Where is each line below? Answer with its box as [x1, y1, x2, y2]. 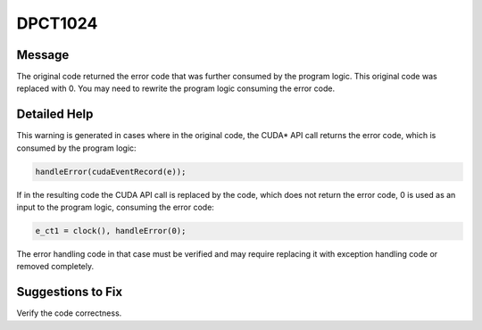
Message [16, 47, 70, 62]
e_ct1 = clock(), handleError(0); [35, 226, 187, 236]
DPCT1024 [16, 13, 98, 33]
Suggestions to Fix [16, 285, 123, 300]
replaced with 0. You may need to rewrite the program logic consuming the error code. [16, 83, 335, 94]
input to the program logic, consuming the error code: [16, 202, 214, 213]
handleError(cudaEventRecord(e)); [35, 166, 187, 177]
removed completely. [16, 261, 94, 272]
